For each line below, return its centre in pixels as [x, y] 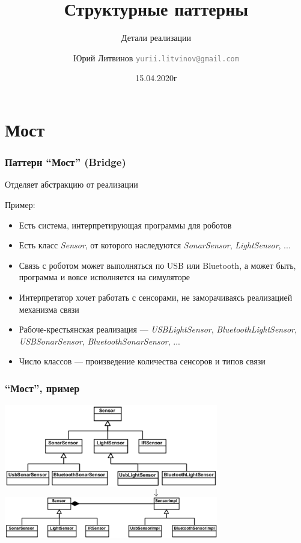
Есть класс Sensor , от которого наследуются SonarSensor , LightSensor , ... [155, 245]
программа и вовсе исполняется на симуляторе [104, 277]
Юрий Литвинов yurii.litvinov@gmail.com [156, 57]
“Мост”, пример [42, 388]
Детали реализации [156, 38]
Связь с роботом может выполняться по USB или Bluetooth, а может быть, [157, 265]
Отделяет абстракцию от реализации [71, 184]
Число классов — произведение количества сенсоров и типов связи [142, 361]
